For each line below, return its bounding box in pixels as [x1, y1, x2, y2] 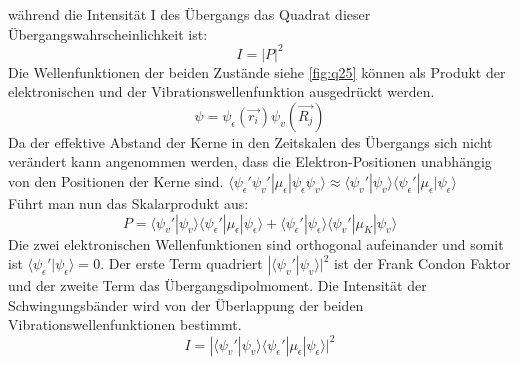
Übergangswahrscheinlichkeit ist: [8, 23, 208, 44]
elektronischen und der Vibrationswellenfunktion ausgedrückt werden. [8, 81, 435, 102]
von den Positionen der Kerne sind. [8, 171, 224, 192]
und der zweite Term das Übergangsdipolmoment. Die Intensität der [8, 275, 427, 296]
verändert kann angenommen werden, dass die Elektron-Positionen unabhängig [8, 151, 492, 172]
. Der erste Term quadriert [100, 253, 263, 274]
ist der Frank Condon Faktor [334, 253, 511, 274]
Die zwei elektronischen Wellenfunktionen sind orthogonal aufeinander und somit [8, 233, 504, 254]
